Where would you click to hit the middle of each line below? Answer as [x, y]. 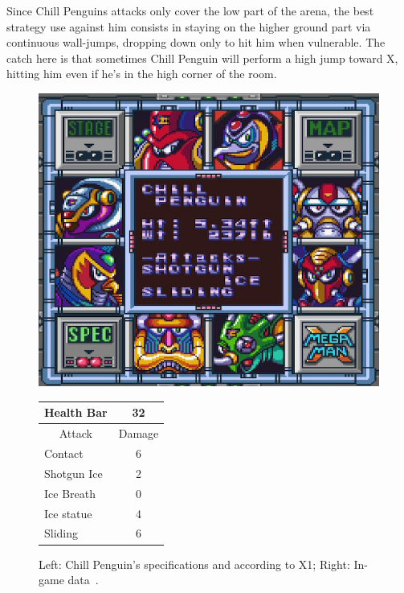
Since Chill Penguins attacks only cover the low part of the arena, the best [190, 10]
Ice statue [68, 513]
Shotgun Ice [73, 473]
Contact [64, 453]
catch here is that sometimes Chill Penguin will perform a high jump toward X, [202, 58]
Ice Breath [70, 493]
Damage [139, 433]
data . [83, 580]
